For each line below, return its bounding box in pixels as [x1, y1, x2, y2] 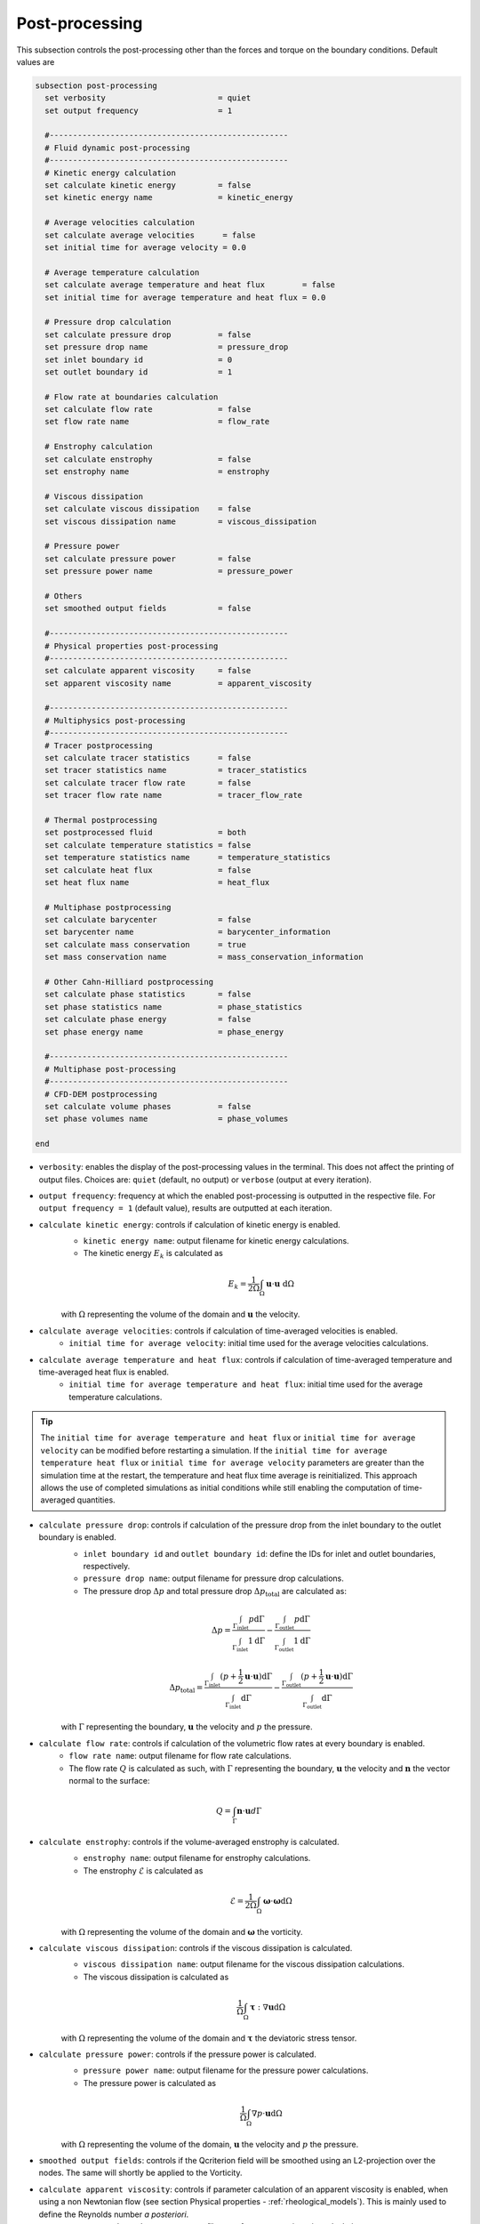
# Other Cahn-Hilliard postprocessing [44, 977, 213, 987]
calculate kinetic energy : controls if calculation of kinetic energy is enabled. [38, 1219, 341, 1229]
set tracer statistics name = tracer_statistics [44, 765, 308, 776]
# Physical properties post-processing [44, 641, 219, 651]
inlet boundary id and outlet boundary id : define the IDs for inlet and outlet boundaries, [83, 1548, 436, 1559]
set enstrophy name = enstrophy [44, 467, 270, 477]
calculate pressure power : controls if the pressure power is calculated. [38, 2049, 317, 2059]
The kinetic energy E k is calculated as [83, 1248, 224, 1261]
